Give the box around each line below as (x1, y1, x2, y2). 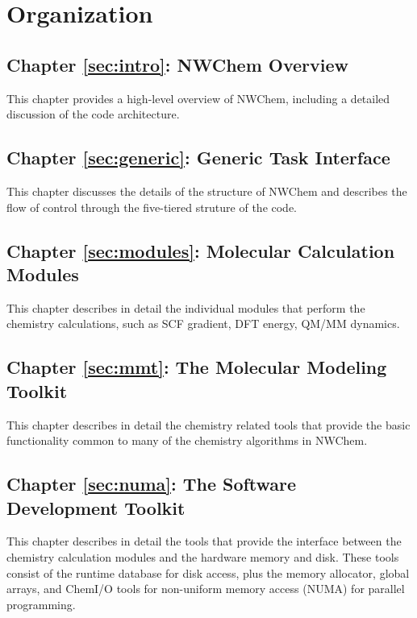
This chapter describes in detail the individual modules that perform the (6, 299, 365, 316)
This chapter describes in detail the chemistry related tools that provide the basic (6, 416, 411, 433)
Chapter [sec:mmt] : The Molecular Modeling (6, 355, 387, 380)
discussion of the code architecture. (6, 106, 180, 122)
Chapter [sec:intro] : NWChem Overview (6, 52, 349, 77)
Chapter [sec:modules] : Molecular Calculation (6, 238, 395, 263)
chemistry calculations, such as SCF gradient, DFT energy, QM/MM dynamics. (6, 315, 400, 332)
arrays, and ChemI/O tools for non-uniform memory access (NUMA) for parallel (6, 580, 405, 597)
